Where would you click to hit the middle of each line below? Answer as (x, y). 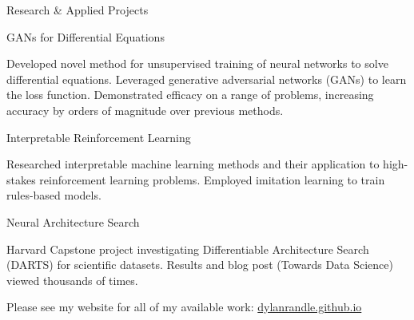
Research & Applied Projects (78, 10)
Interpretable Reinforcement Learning (99, 137)
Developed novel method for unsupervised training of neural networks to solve (197, 63)
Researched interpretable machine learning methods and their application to (193, 164)
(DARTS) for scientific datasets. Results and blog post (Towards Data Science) (200, 265)
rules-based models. (54, 195)
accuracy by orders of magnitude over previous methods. (145, 110)
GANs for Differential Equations (86, 36)
